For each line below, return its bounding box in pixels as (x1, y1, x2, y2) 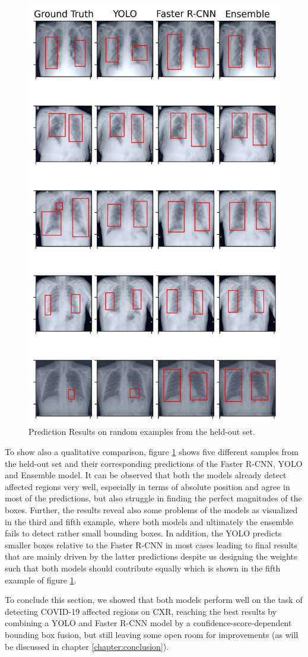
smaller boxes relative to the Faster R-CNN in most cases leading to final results (5, 538, 298, 551)
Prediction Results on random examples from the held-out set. (28, 425, 255, 438)
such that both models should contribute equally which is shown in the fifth (5, 561, 281, 574)
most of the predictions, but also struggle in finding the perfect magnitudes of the (5, 492, 302, 504)
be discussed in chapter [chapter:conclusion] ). (5, 640, 169, 652)
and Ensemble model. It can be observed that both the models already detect (5, 469, 287, 481)
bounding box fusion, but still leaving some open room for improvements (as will (5, 628, 299, 640)
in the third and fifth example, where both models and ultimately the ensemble (5, 515, 293, 528)
